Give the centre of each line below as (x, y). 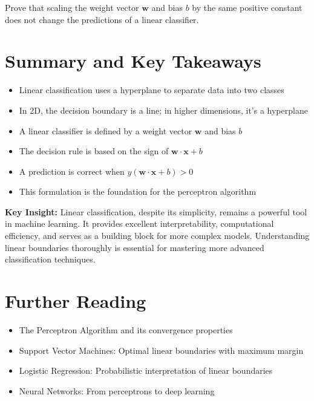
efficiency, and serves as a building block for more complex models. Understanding (157, 236)
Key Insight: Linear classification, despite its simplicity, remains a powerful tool (156, 211)
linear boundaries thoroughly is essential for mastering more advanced (135, 247)
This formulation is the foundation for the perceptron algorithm (138, 191)
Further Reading (76, 301)
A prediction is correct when (72, 171)
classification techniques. (50, 259)
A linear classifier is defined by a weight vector (106, 130)
